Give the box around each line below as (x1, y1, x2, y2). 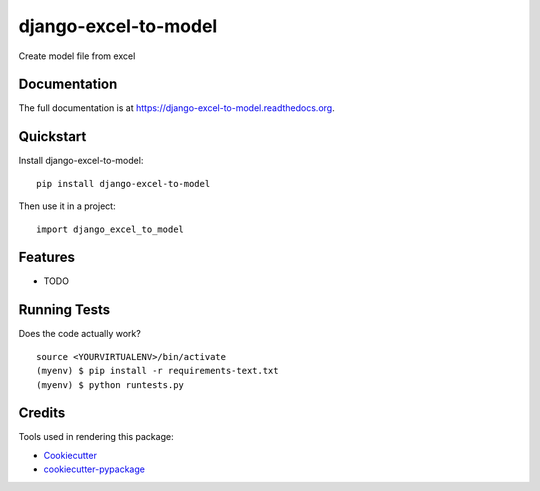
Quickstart (18, 128, 87, 145)
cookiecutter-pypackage (43, 463, 145, 475)
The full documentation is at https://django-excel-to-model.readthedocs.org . (18, 102, 335, 114)
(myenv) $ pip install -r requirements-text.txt (36, 365, 279, 377)
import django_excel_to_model (36, 223, 185, 235)
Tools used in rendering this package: (18, 431, 174, 443)
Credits (18, 405, 66, 422)
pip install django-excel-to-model (36, 178, 211, 189)
